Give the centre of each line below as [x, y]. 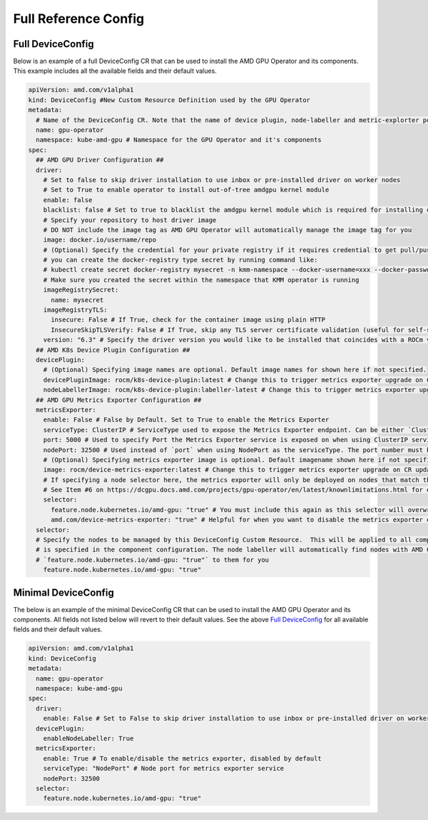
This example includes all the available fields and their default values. [115, 71]
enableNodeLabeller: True [88, 738]
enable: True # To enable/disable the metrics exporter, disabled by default [183, 758]
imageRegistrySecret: [81, 290]
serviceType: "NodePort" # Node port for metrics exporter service [164, 769]
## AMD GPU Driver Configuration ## [100, 160]
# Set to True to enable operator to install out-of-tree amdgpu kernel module [186, 190]
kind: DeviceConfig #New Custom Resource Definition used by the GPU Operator [169, 100]
